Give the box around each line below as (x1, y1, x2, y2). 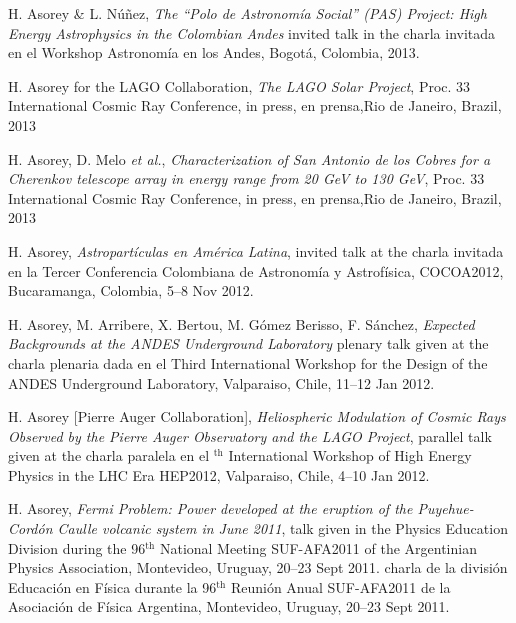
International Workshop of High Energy (228, 445, 472, 466)
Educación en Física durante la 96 (8, 576, 217, 597)
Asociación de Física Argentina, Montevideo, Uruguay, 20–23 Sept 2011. (8, 596, 450, 617)
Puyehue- (417, 498, 474, 519)
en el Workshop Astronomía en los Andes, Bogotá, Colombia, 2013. (8, 42, 420, 63)
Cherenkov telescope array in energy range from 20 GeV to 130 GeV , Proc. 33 (8, 168, 485, 189)
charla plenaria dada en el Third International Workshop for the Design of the (8, 352, 488, 373)
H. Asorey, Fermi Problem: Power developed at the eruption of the (8, 498, 413, 519)
